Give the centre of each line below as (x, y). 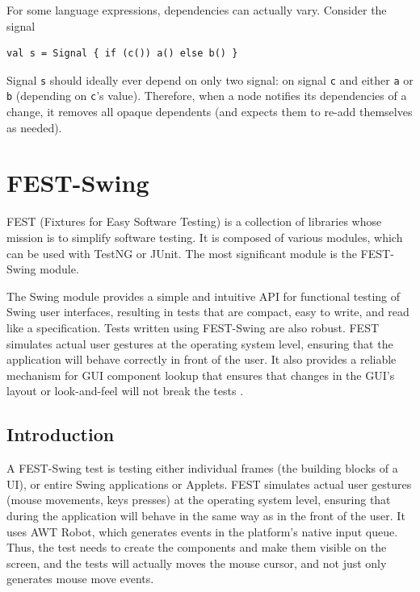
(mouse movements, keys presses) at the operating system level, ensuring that (199, 500)
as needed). (34, 127)
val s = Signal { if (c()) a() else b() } (122, 54)
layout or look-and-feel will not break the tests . (125, 391)
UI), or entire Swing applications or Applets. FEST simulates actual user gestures (209, 484)
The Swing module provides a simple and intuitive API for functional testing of (204, 296)
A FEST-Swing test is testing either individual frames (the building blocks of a (202, 468)
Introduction (61, 434)
